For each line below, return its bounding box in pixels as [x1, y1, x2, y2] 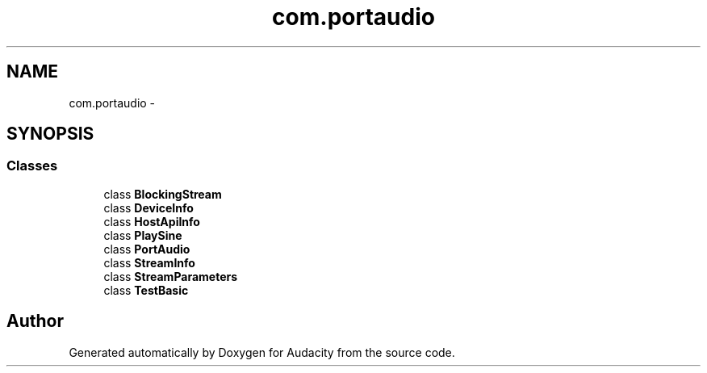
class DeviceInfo [103, 200, 194, 215]
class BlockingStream [103, 186, 222, 201]
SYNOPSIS [6, 124, 94, 145]
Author [6, 311, 64, 332]
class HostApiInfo [103, 214, 200, 228]
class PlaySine [103, 228, 182, 242]
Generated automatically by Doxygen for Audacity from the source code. [69, 345, 455, 359]
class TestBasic [103, 283, 189, 297]
